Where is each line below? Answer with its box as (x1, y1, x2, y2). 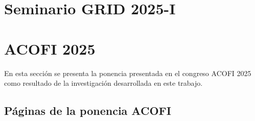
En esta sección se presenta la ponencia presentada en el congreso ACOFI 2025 (4, 67, 251, 78)
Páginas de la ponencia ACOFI (4, 103, 171, 118)
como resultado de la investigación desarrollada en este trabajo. (4, 78, 203, 88)
